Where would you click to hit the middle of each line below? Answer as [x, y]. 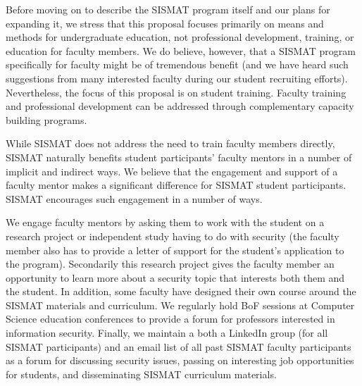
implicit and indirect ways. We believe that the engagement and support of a [172, 171]
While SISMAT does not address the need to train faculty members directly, [170, 143]
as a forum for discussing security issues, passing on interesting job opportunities [180, 360]
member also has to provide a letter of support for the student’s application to [175, 250]
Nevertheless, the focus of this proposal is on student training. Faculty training [176, 92]
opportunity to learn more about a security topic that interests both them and [175, 277]
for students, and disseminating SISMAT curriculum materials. [141, 374]
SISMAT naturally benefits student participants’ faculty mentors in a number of [179, 157]
